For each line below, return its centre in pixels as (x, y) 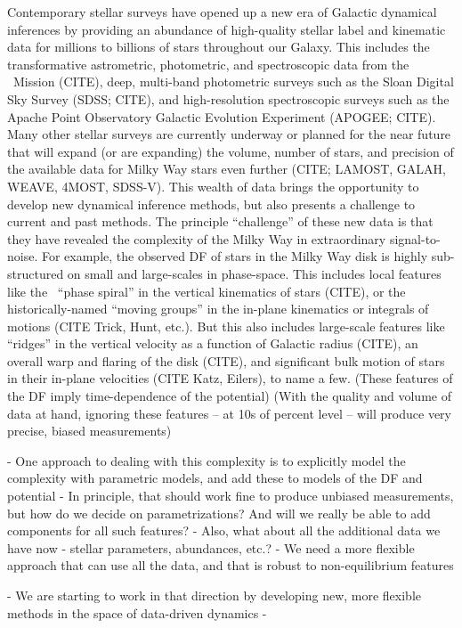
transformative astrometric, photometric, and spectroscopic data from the (208, 64)
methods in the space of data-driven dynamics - (137, 612)
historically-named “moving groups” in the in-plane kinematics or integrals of (218, 309)
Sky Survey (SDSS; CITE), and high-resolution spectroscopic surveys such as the (228, 98)
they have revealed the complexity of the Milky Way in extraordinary (197, 238)
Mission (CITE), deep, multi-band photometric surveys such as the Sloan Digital (233, 82)
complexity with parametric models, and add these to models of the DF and (215, 478)
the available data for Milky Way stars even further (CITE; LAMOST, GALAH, (227, 169)
